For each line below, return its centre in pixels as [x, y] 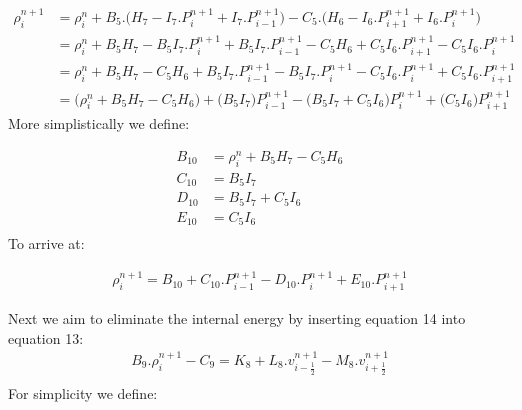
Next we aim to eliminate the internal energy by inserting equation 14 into [237, 317]
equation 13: [46, 337]
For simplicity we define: [83, 392]
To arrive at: [46, 243]
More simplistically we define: [99, 123]
